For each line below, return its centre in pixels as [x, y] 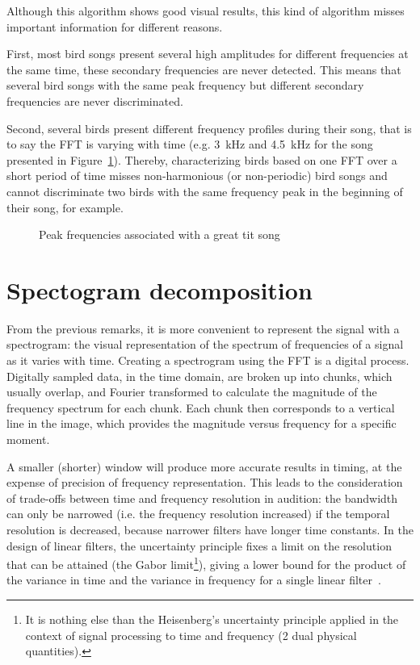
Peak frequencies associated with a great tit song [160, 234]
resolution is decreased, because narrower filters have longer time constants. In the [210, 529]
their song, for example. [65, 207]
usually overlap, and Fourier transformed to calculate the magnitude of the [192, 392]
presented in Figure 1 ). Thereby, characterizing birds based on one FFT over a [202, 159]
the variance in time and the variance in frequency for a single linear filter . [194, 580]
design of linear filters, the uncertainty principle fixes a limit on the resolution [199, 545]
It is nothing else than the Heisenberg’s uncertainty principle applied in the [212, 619]
